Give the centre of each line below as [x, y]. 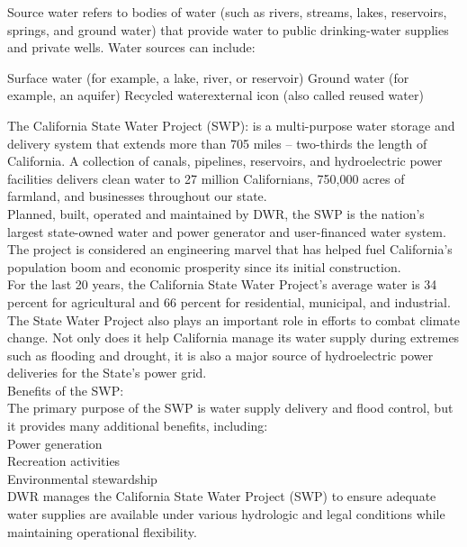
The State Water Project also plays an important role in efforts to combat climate [234, 319]
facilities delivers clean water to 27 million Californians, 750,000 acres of [206, 178]
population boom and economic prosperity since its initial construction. [204, 266]
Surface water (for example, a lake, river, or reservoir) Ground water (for [208, 77]
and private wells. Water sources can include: [131, 47]
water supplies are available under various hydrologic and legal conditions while [226, 514]
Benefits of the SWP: [66, 390]
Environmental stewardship [82, 478]
